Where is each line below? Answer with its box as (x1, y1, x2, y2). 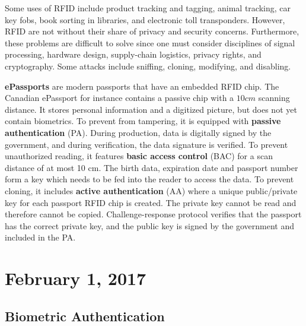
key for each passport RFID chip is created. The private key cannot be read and (5, 196, 297, 208)
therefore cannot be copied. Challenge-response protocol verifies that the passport (5, 208, 302, 220)
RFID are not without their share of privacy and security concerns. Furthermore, (5, 25, 299, 37)
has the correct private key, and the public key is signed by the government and (5, 219, 295, 232)
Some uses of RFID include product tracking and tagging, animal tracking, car (5, 2, 291, 14)
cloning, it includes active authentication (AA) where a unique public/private (5, 184, 298, 197)
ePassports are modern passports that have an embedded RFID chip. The (5, 80, 279, 92)
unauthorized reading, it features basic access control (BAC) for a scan (5, 150, 273, 162)
